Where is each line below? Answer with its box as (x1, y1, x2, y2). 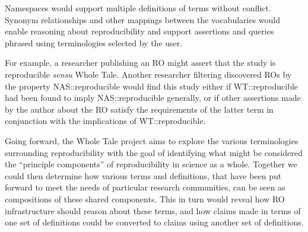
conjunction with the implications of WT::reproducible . (5, 115, 206, 127)
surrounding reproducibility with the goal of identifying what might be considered (5, 146, 303, 158)
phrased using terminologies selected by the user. (5, 36, 183, 49)
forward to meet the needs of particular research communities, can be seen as (5, 181, 285, 193)
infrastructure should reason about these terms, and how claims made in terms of (5, 204, 301, 217)
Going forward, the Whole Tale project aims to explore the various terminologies (5, 134, 299, 147)
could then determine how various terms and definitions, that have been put (5, 169, 282, 182)
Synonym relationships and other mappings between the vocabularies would (5, 13, 281, 26)
